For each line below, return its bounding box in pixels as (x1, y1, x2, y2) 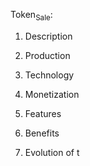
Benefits (24, 127, 60, 139)
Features (24, 107, 62, 119)
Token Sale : (10, 9, 53, 23)
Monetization (24, 88, 80, 100)
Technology (24, 69, 75, 81)
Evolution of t (24, 146, 80, 158)
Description (24, 30, 73, 42)
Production (24, 49, 71, 61)
